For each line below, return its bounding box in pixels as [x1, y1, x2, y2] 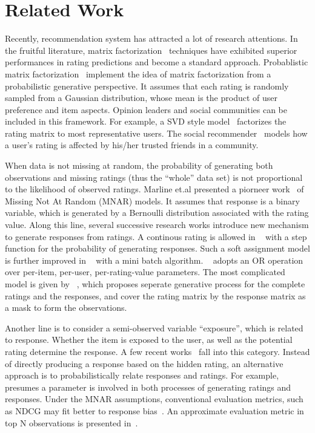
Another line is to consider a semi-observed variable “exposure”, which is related [5, 321, 303, 334]
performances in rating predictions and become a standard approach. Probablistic [5, 56, 308, 68]
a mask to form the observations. [5, 301, 127, 314]
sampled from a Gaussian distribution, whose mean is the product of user [5, 91, 277, 104]
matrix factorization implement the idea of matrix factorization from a [5, 67, 271, 80]
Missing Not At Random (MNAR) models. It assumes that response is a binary [5, 194, 300, 207]
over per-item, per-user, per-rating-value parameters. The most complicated [5, 265, 285, 278]
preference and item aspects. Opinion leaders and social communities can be [5, 103, 287, 116]
